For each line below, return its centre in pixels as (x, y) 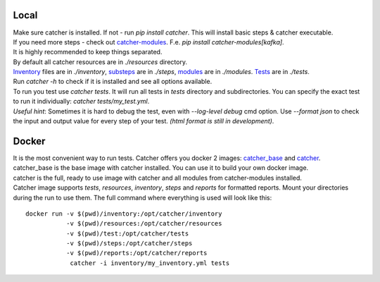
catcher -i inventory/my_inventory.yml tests (150, 263)
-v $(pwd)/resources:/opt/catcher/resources (144, 223)
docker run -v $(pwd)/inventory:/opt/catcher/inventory (124, 214)
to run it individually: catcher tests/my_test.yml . (81, 102)
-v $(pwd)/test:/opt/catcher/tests (127, 233)
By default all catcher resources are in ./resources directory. (100, 62)
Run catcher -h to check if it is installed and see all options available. (113, 82)
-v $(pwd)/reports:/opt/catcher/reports (137, 253)
